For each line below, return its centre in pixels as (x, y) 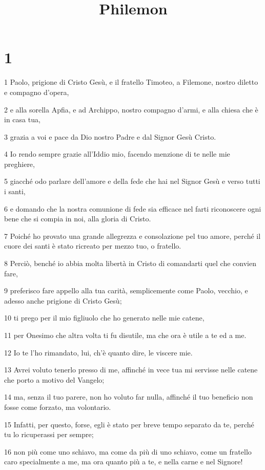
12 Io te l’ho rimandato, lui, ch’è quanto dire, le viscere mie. (98, 352)
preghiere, (19, 164)
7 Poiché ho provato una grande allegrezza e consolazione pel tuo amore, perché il (132, 236)
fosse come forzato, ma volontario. (58, 407)
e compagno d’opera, (37, 92)
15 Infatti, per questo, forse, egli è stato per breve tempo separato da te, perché (129, 424)
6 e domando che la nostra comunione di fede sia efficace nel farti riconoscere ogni (133, 208)
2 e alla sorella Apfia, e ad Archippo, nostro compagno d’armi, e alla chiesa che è (131, 109)
